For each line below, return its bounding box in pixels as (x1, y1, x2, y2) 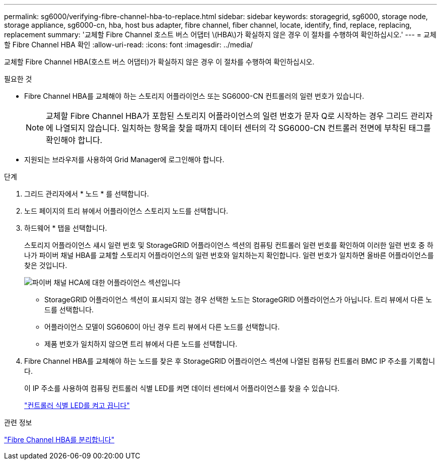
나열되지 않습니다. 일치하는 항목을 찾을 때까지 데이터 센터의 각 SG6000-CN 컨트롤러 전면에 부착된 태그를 (55, 123, 431, 133)
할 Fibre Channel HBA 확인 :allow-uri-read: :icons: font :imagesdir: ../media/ (4, 40, 253, 49)
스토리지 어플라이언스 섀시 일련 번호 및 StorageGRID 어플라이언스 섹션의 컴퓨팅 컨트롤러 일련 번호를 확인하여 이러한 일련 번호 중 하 (24, 241, 433, 249)
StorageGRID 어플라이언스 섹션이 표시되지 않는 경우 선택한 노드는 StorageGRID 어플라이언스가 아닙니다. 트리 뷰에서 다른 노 (44, 295, 432, 304)
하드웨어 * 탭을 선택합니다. (24, 224, 107, 232)
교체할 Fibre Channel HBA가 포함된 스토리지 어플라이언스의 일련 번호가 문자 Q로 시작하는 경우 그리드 (46, 111, 408, 121)
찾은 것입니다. (24, 261, 67, 270)
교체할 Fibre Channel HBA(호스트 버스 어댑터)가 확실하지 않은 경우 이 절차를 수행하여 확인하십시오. (4, 57, 315, 66)
